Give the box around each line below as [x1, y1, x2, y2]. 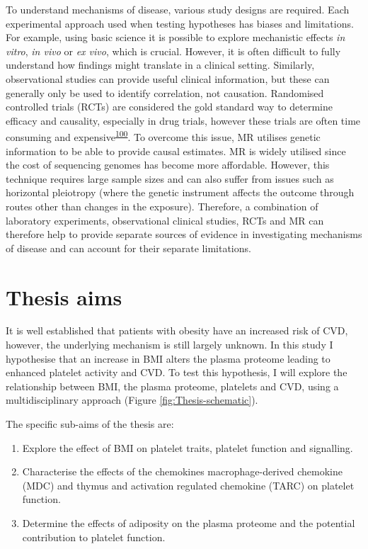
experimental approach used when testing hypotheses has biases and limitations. [6, 16, 354, 30]
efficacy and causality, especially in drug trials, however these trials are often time [6, 113, 361, 128]
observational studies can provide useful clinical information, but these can [6, 71, 330, 86]
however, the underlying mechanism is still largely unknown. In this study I [6, 337, 333, 352]
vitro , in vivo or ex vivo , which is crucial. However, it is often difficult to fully [6, 43, 341, 58]
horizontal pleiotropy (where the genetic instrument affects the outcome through [6, 185, 355, 200]
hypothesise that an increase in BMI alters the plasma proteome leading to [6, 351, 330, 366]
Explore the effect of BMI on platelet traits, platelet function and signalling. [22, 440, 353, 455]
